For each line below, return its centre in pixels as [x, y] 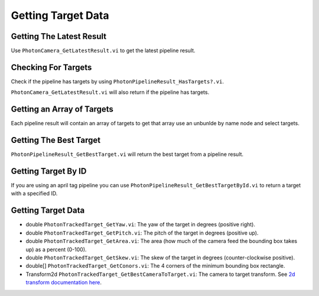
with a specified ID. [34, 193]
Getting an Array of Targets [62, 109]
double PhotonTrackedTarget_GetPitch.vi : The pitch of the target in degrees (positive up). [142, 233]
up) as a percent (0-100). [56, 249]
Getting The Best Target [56, 140]
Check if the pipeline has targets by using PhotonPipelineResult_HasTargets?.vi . [118, 81]
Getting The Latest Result [59, 36]
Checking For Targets [51, 67]
